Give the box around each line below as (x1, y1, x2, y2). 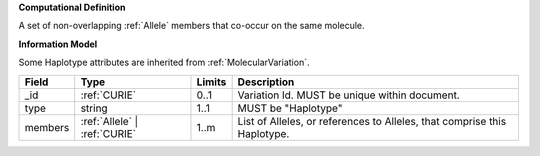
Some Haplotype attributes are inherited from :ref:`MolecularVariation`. (18, 56, 310, 69)
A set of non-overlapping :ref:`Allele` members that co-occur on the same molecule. (18, 20, 365, 32)
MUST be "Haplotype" (237, 101, 343, 115)
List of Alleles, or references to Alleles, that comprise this (237, 114, 507, 128)
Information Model (18, 38, 98, 50)
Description (237, 75, 295, 89)
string (80, 101, 109, 115)
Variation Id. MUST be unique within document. (237, 88, 460, 102)
